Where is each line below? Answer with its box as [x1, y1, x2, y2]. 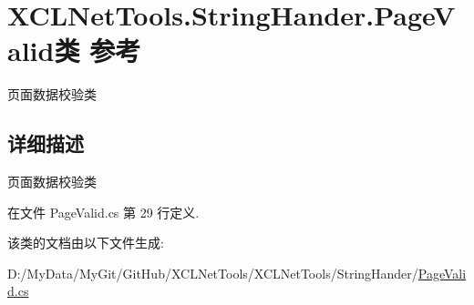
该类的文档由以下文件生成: [7, 233, 164, 252]
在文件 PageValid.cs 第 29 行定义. [7, 202, 200, 221]
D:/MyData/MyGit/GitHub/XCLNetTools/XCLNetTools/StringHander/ [7, 263, 418, 282]
